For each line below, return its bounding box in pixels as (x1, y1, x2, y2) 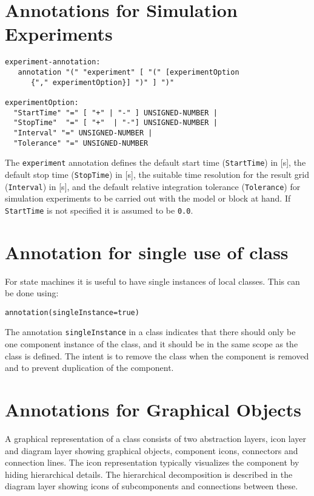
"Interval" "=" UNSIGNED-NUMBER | (13, 128, 153, 137)
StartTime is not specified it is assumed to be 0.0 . (5, 203, 193, 216)
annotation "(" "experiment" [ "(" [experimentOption (18, 67, 239, 76)
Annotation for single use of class (5, 239, 289, 264)
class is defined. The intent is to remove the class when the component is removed (5, 349, 309, 362)
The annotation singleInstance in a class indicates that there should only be (5, 325, 296, 338)
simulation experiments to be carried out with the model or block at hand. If (5, 192, 291, 205)
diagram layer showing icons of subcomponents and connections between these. (5, 480, 298, 492)
